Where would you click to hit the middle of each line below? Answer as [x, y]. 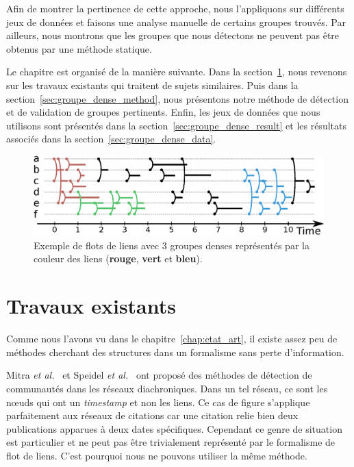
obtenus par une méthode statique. [79, 48]
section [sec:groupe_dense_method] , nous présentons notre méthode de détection [177, 98]
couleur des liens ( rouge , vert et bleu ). [118, 258]
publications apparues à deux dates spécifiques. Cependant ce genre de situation [174, 428]
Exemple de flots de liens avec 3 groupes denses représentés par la [172, 245]
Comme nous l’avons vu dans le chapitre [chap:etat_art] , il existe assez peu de [172, 339]
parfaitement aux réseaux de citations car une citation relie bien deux [152, 415]
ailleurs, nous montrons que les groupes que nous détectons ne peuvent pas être [173, 35]
